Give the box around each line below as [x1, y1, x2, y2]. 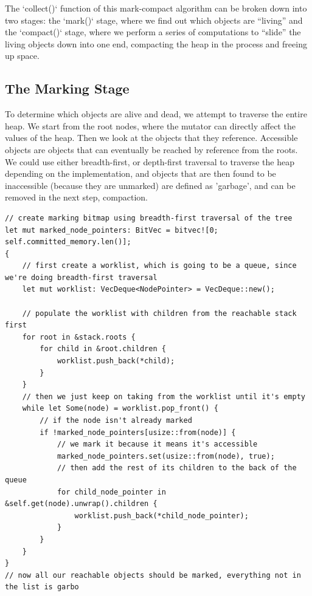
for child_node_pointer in [57, 487, 166, 496]
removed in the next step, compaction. [5, 191, 148, 204]
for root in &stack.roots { [22, 332, 136, 341]
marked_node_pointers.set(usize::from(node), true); [57, 451, 275, 461]
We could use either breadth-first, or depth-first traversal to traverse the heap [5, 155, 294, 168]
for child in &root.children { [40, 344, 166, 354]
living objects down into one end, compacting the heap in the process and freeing [5, 37, 307, 50]
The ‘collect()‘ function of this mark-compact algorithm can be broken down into [5, 2, 307, 14]
